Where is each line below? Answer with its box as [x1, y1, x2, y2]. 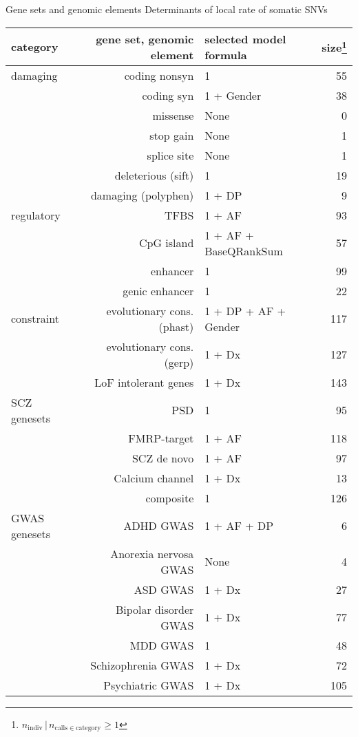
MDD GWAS [129, 637, 194, 653]
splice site [147, 147, 194, 163]
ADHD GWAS [123, 517, 194, 534]
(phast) [158, 318, 194, 334]
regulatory [11, 206, 61, 223]
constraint [11, 310, 59, 327]
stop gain [149, 127, 194, 143]
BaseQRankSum [204, 242, 283, 259]
